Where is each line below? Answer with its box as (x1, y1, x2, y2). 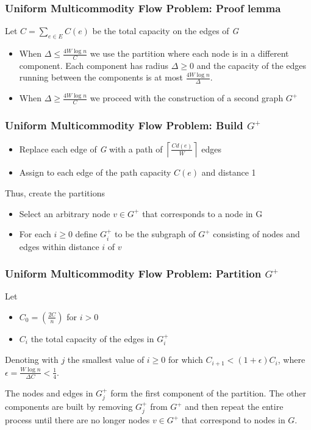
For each (19, 228, 51, 240)
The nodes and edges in (5, 386, 93, 399)
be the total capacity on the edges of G (92, 24, 239, 37)
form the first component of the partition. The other (110, 386, 306, 399)
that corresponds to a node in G (142, 207, 263, 220)
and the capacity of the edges (196, 59, 307, 71)
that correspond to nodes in (181, 414, 285, 426)
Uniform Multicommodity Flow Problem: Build (5, 118, 243, 133)
